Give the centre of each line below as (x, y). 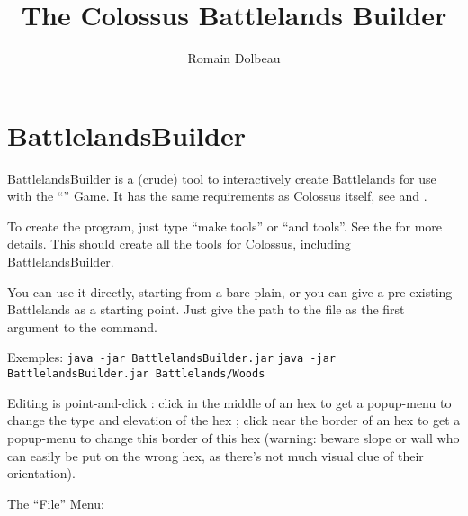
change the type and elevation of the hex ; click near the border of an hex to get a (234, 420)
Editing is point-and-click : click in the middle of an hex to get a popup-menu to (229, 402)
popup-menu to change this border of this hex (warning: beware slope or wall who (234, 437)
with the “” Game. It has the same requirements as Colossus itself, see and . (217, 196)
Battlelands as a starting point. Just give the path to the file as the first (206, 309)
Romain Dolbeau (234, 58)
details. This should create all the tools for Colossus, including (179, 244)
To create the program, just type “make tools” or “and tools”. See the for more (225, 226)
